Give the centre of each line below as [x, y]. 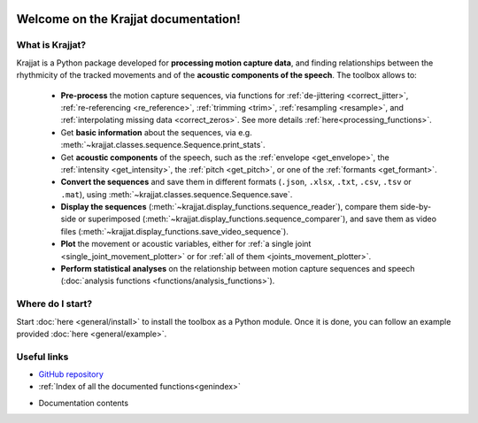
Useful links [42, 357]
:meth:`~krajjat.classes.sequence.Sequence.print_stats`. [163, 145]
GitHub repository [71, 374]
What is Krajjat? [51, 45]
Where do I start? [54, 304]
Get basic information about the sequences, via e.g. [156, 132]
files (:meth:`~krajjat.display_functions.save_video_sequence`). [175, 231]
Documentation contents [83, 403]
